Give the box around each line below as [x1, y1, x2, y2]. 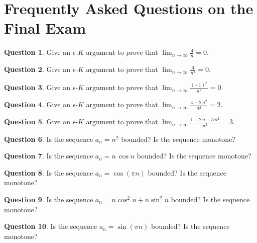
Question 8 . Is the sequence [4, 167, 93, 178]
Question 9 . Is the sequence [4, 194, 93, 204]
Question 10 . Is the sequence [4, 221, 97, 231]
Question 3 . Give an [4, 82, 71, 93]
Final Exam [4, 18, 86, 38]
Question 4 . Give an [4, 99, 71, 110]
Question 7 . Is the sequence [4, 150, 93, 161]
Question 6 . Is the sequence [4, 133, 93, 144]
